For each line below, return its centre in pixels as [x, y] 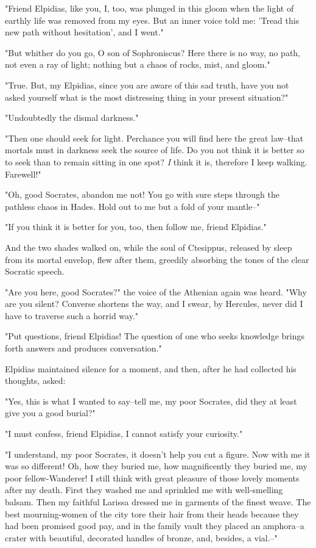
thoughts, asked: [35, 380]
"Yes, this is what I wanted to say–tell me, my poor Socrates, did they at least [151, 401]
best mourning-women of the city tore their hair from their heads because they [152, 514]
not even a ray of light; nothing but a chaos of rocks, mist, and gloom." [138, 64]
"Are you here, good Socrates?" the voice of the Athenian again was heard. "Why [156, 291]
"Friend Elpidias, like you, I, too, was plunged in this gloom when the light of [149, 8]
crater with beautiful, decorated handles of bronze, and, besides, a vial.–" [141, 537]
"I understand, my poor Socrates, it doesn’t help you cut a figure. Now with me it [158, 454]
